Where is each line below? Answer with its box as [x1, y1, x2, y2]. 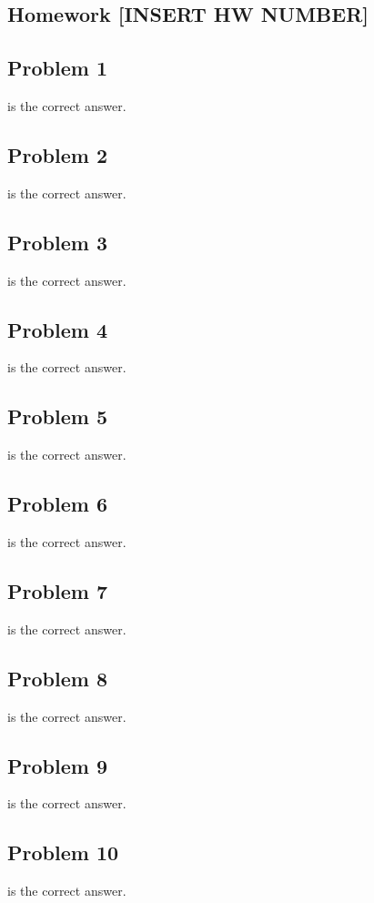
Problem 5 [7, 402, 107, 431]
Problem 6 [7, 490, 107, 518]
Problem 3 [7, 228, 107, 256]
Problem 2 [7, 140, 107, 168]
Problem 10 [7, 838, 119, 867]
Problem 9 [7, 751, 107, 779]
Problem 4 [7, 315, 107, 343]
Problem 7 [7, 576, 107, 604]
